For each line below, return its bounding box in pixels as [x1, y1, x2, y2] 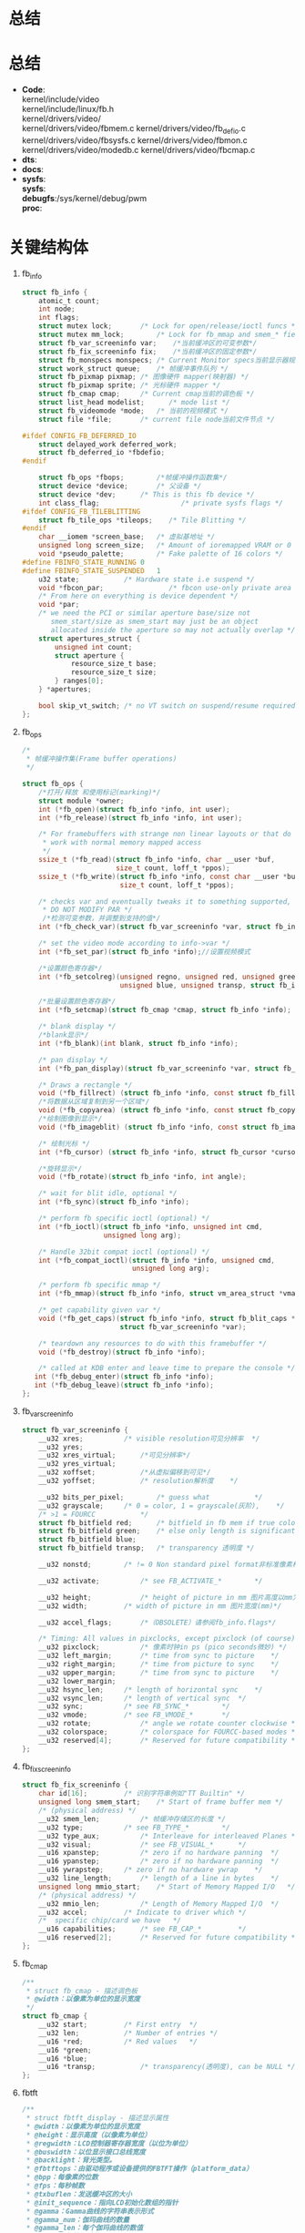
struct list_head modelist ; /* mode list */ [38, 398, 230, 407]
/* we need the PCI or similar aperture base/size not [38, 609, 251, 618]
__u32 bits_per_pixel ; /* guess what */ [38, 1492, 263, 1501]
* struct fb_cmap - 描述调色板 [25, 1986, 138, 1995]
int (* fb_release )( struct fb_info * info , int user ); [38, 813, 243, 823]
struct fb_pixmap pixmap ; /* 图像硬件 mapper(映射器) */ [38, 373, 249, 382]
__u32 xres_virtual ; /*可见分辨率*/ [38, 1450, 191, 1460]
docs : [21, 163, 45, 174]
